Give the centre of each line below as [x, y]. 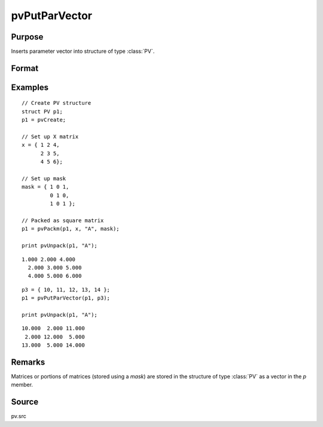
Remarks [28, 362]
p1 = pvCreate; [44, 120]
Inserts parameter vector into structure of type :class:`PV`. [83, 52]
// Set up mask [44, 179]
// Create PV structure [57, 103]
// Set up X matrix [50, 137]
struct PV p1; [42, 111]
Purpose [27, 37]
